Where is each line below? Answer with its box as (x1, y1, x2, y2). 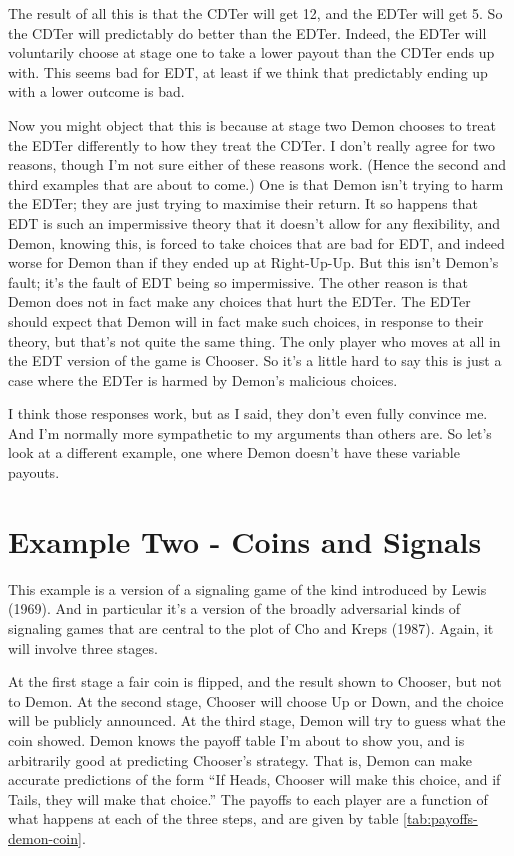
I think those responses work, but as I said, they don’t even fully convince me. (8, 403, 488, 424)
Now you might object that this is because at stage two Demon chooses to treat (8, 114, 496, 135)
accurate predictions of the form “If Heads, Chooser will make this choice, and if (8, 769, 501, 790)
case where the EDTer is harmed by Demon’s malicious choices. (8, 369, 398, 390)
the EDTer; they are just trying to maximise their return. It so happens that (8, 193, 478, 214)
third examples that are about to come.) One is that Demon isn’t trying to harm (8, 173, 504, 194)
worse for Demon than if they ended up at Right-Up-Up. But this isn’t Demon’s (8, 252, 499, 273)
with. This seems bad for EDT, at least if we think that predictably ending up (8, 61, 488, 82)
